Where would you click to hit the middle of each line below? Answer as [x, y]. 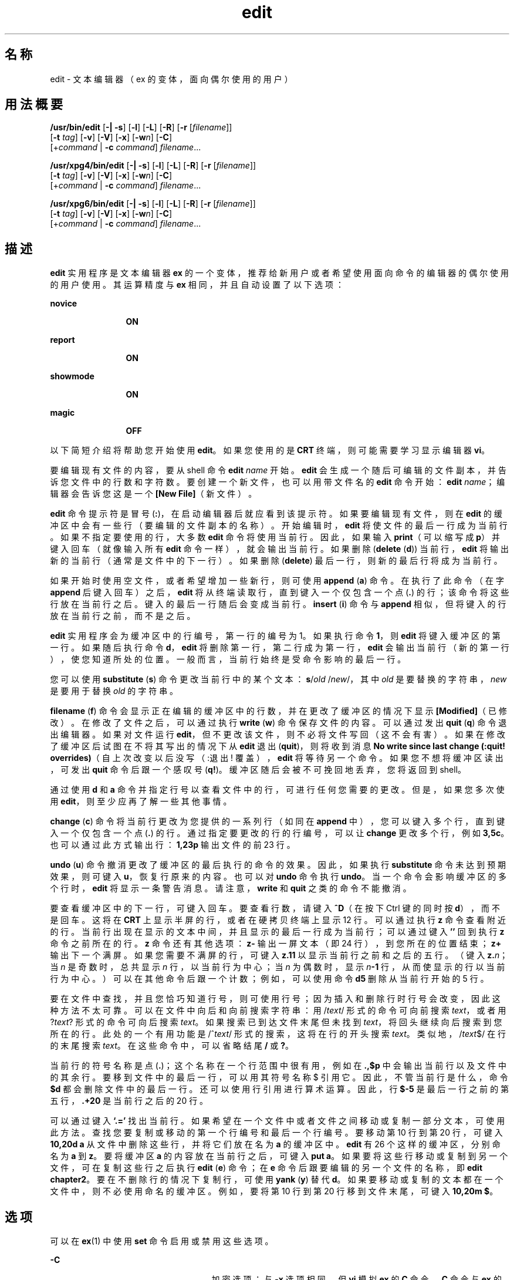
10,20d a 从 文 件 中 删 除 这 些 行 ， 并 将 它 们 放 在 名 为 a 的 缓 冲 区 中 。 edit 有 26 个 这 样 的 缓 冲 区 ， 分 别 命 [275, 1144]
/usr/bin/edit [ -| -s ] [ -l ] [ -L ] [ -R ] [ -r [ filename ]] [141, 127]
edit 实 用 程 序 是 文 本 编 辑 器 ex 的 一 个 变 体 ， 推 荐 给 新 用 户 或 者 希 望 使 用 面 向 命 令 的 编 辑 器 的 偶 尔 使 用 [280, 273]
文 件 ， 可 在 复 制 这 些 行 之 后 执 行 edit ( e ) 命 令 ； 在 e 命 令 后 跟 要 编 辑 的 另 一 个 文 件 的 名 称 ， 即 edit [266, 1168]
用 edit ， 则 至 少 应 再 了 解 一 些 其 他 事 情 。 [141, 801]
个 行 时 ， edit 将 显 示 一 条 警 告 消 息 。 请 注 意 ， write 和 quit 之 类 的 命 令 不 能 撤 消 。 [231, 888]
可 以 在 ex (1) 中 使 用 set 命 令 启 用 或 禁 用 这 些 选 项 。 [162, 1241]
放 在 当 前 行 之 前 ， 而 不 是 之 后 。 [123, 616]
